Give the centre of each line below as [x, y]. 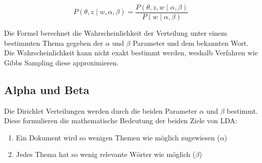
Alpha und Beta [47, 89]
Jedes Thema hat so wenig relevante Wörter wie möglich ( [106, 154]
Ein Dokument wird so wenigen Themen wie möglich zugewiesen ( [118, 137]
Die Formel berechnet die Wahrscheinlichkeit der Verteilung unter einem [116, 33]
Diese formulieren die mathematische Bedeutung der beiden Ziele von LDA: [121, 120]
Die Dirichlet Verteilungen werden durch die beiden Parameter [101, 110]
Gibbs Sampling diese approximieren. [61, 62]
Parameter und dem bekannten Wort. [191, 43]
